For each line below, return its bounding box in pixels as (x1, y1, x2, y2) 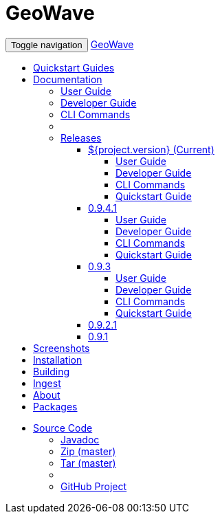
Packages (33, 400, 78, 412)
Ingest (33, 377, 61, 389)
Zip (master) (60, 445, 116, 457)
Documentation (33, 73, 102, 85)
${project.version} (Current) (88, 143, 214, 155)
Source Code (33, 421, 93, 434)
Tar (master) (60, 456, 116, 469)
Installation (33, 353, 82, 366)
